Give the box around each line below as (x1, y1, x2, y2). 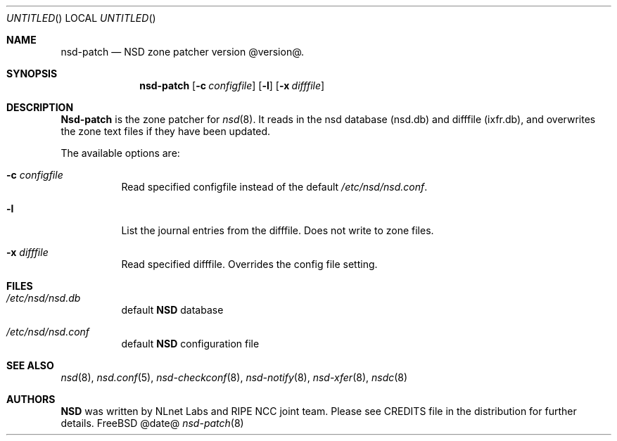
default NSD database (121, 304, 224, 316)
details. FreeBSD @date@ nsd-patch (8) (61, 417, 244, 429)
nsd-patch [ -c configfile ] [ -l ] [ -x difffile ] (139, 79, 325, 91)
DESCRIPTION (6, 101, 74, 113)
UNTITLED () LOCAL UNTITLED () (6, 12, 156, 24)
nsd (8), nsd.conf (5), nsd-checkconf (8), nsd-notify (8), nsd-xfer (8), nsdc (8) (61, 371, 408, 383)
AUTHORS (6, 393, 56, 405)
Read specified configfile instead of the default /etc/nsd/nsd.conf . (121, 181, 428, 193)
